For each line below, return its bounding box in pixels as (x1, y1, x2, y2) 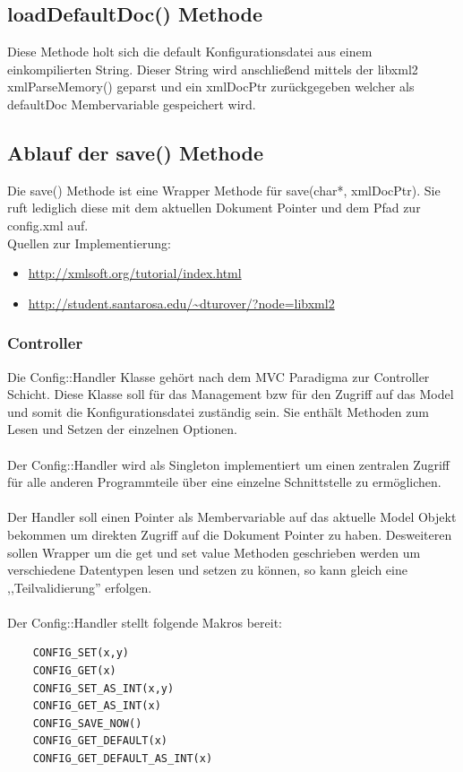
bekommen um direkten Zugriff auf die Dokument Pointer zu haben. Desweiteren (7, 525, 452, 543)
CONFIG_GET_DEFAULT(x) (32, 734, 167, 748)
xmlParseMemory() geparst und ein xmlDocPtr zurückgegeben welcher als (7, 77, 415, 96)
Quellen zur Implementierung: (7, 233, 171, 252)
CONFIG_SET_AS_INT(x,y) (32, 681, 175, 695)
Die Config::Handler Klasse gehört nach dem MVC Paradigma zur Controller (7, 367, 430, 386)
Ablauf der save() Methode (7, 138, 264, 166)
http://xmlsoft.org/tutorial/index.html (28, 264, 242, 282)
